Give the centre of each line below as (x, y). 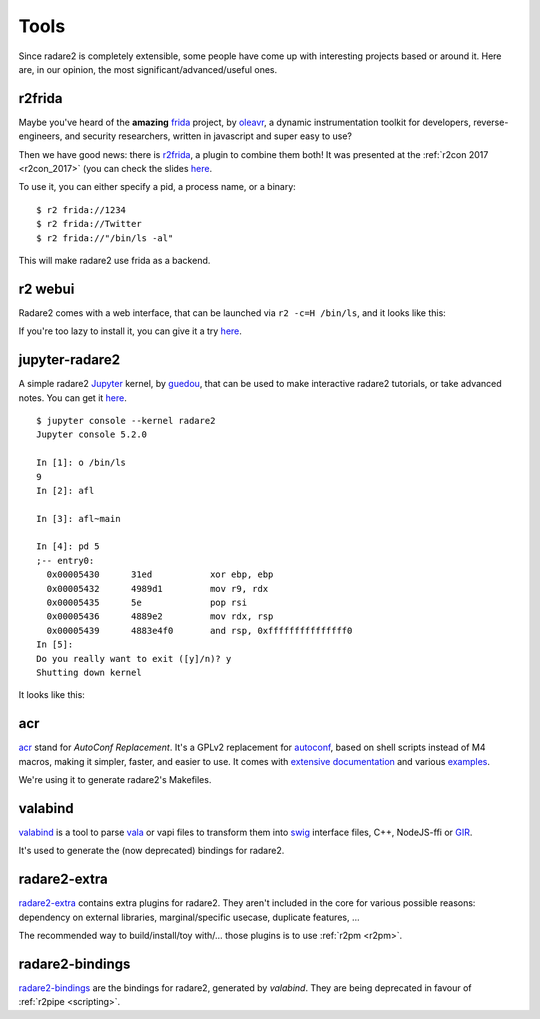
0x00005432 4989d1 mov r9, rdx (157, 588)
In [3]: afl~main (78, 518)
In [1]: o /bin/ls (81, 463)
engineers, (40, 136)
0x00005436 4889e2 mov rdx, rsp (160, 616)
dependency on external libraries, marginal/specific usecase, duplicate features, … (189, 917)
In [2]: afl (65, 490)
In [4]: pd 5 (68, 546)
